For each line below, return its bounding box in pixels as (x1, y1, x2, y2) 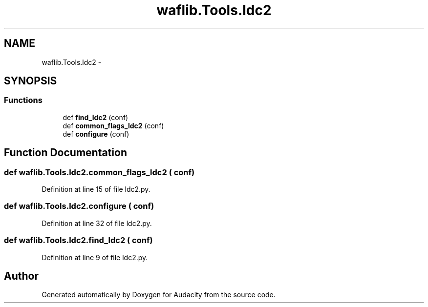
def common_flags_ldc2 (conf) (63, 121, 164, 130)
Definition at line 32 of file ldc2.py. (42, 219, 152, 227)
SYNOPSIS (4, 75, 57, 87)
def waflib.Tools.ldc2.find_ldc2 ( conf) (4, 235, 153, 246)
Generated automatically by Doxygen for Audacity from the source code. (42, 290, 276, 299)
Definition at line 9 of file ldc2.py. (42, 253, 148, 262)
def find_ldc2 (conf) (63, 113, 128, 122)
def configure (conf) (63, 129, 129, 138)
